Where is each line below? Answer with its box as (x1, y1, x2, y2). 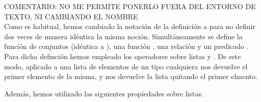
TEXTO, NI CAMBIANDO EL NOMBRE (4, 11, 138, 21)
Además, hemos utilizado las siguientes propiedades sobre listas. (4, 88, 203, 98)
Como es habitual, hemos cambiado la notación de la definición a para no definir (4, 21, 255, 32)
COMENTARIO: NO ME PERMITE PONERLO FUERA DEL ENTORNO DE (4, 1, 256, 11)
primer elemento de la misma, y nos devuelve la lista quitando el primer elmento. (4, 71, 257, 82)
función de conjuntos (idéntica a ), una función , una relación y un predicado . (4, 41, 249, 52)
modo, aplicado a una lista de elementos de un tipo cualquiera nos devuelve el (4, 61, 248, 71)
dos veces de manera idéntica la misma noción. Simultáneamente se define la (4, 31, 243, 41)
